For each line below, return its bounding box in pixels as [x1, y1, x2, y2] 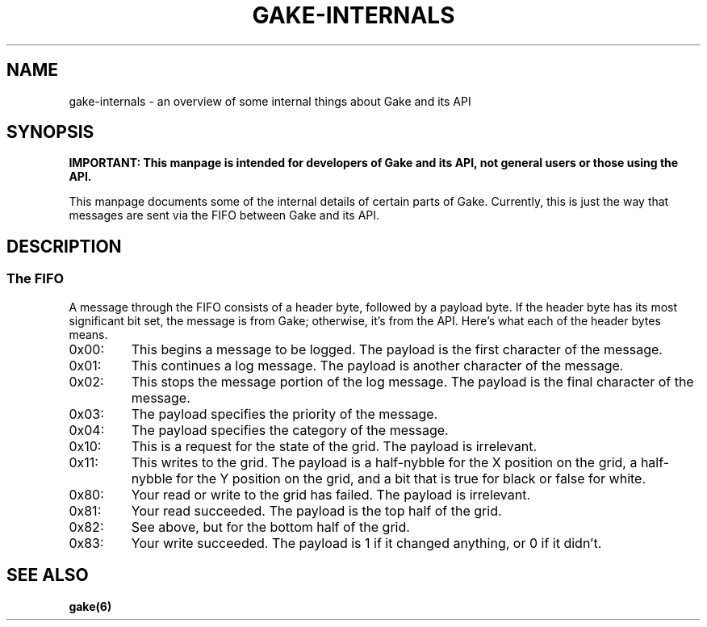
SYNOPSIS [6, 122, 94, 143]
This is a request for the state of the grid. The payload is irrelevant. [131, 437, 538, 454]
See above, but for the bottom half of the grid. [131, 518, 410, 535]
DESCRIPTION [6, 236, 122, 257]
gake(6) [69, 599, 112, 613]
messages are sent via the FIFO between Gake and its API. [69, 208, 380, 223]
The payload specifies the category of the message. [131, 421, 449, 438]
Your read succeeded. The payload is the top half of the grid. [131, 502, 502, 519]
